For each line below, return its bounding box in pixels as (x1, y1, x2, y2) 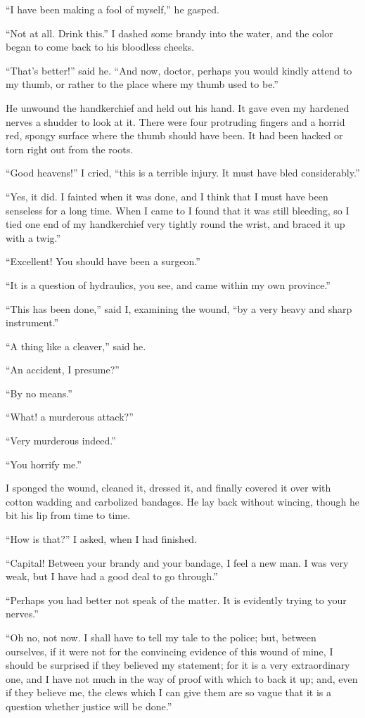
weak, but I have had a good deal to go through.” (6, 569, 218, 584)
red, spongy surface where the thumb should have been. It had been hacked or (6, 128, 343, 143)
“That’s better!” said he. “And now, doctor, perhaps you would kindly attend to (6, 63, 352, 77)
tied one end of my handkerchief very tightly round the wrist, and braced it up (6, 217, 345, 231)
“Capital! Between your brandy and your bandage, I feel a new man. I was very (6, 555, 349, 570)
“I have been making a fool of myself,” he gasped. (6, 2, 219, 16)
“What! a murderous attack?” (6, 409, 134, 424)
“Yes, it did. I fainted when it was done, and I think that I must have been (6, 188, 328, 203)
